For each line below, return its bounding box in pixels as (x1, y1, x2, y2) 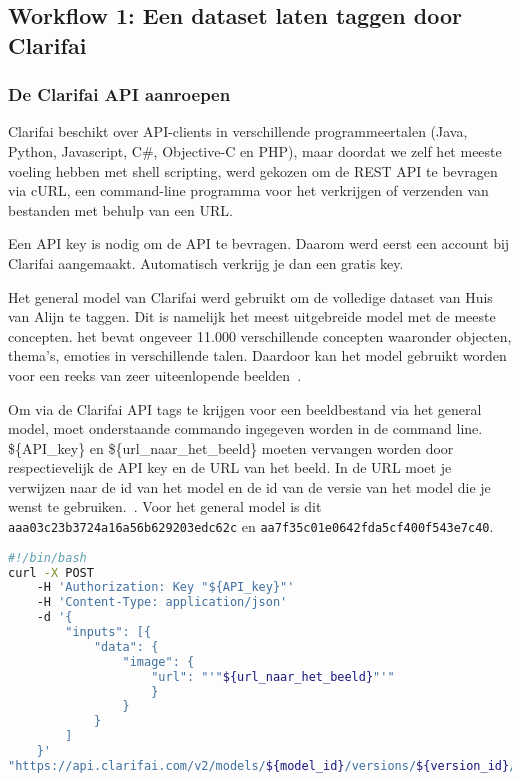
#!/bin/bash (8, 550, 87, 565)
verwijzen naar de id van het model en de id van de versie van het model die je (8, 476, 491, 497)
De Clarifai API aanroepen (8, 82, 231, 107)
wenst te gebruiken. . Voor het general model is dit (8, 496, 322, 517)
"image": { (122, 654, 195, 669)
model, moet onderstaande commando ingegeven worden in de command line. (8, 418, 483, 439)
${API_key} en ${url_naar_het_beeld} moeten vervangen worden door (8, 437, 454, 458)
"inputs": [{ (65, 625, 152, 640)
